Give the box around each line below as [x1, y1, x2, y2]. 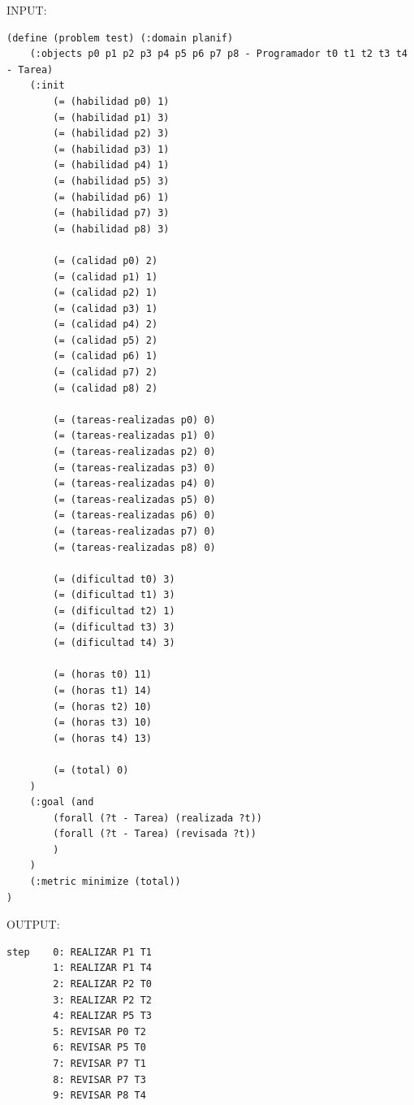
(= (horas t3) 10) [53, 717, 152, 729]
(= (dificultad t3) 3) [53, 621, 175, 633]
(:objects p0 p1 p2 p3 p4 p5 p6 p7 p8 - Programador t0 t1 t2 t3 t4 [29, 48, 408, 60]
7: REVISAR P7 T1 [53, 1058, 146, 1069]
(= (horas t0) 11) [53, 669, 152, 681]
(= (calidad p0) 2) [53, 254, 158, 266]
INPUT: [6, 2, 47, 18]
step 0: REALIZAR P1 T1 [6, 946, 152, 958]
